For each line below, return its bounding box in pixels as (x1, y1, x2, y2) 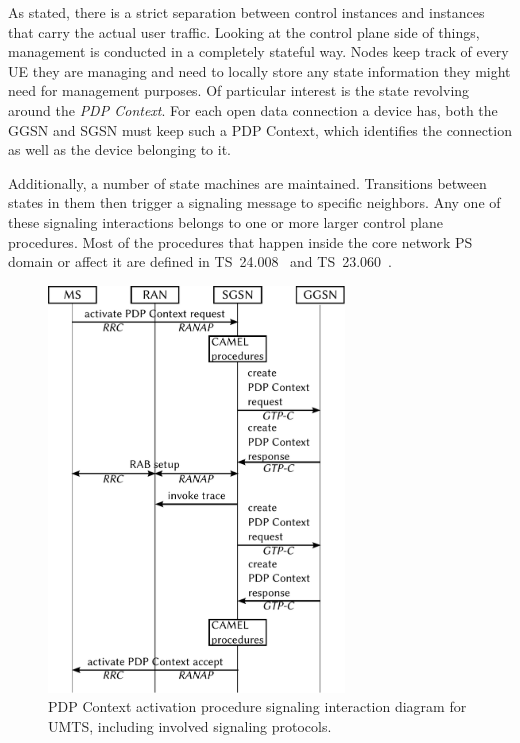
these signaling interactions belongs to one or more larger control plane (8, 211, 443, 232)
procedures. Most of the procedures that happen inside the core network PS (8, 231, 473, 252)
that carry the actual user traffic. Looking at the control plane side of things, (8, 21, 480, 42)
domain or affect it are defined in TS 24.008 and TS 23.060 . (8, 251, 393, 272)
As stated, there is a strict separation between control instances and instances (8, 2, 485, 22)
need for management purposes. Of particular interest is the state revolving (8, 80, 470, 101)
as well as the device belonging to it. (8, 139, 231, 160)
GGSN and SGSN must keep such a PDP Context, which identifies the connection (8, 119, 512, 140)
